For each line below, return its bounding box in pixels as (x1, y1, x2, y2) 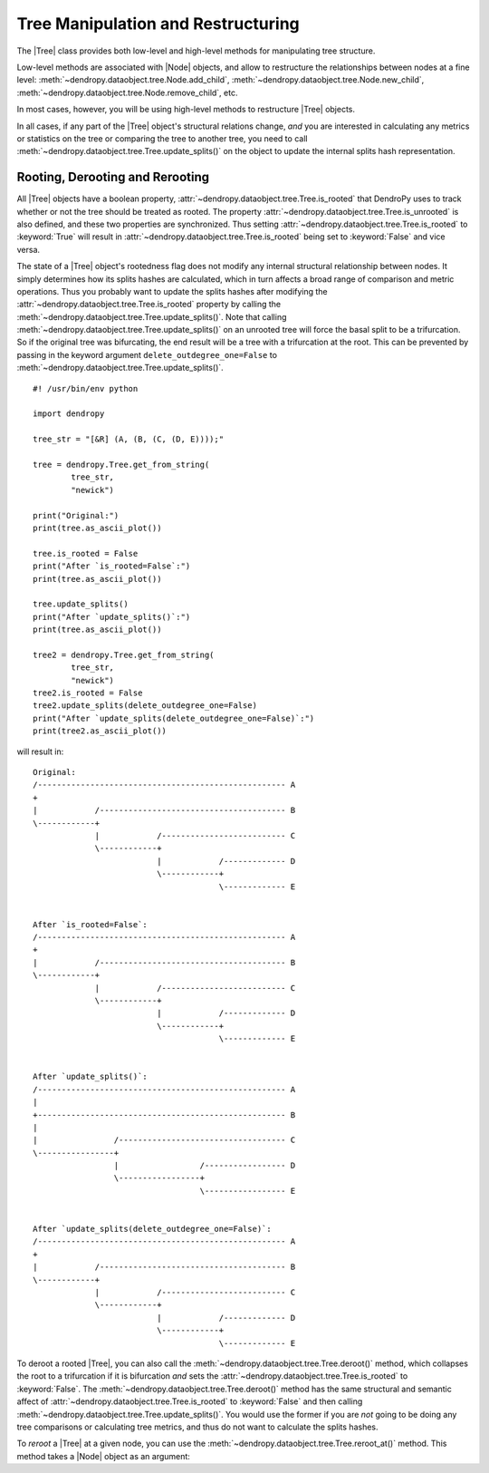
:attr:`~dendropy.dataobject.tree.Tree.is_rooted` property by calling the (16, 299, 282, 310)
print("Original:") (33, 510, 120, 520)
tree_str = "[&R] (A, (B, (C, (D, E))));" (33, 434, 225, 444)
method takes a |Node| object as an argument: (16, 1450, 190, 1461)
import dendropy (33, 409, 105, 419)
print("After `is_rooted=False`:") (33, 561, 191, 571)
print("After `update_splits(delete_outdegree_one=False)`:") (33, 712, 315, 723)
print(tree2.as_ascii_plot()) (33, 726, 168, 736)
